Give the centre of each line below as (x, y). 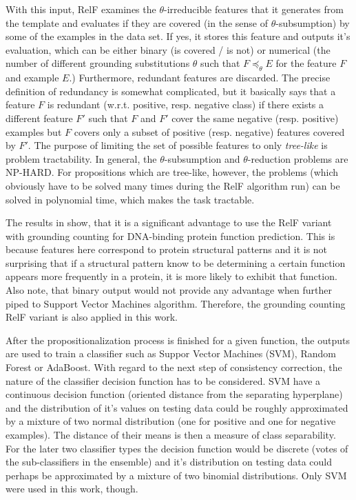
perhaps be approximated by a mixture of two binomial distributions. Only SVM (176, 475)
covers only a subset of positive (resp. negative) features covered (209, 131)
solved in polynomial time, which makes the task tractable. (130, 199)
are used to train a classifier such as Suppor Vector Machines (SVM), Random (171, 353)
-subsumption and (202, 158)
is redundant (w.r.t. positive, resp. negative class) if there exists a (186, 104)
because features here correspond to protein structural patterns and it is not (167, 249)
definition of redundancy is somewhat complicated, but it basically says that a (171, 91)
